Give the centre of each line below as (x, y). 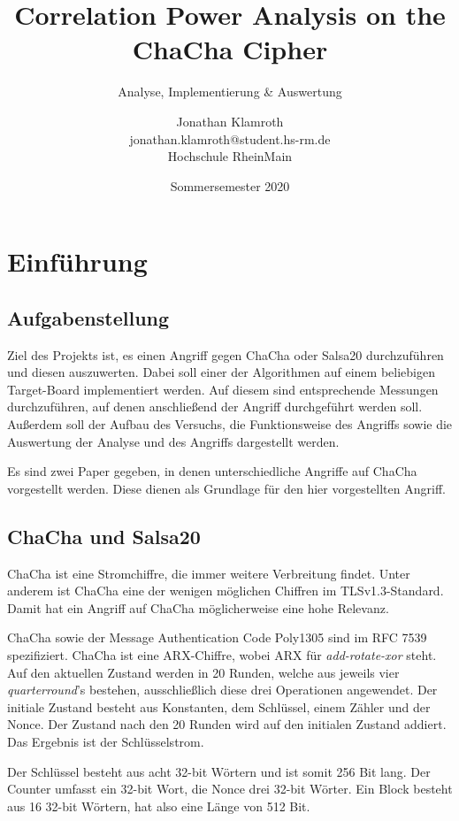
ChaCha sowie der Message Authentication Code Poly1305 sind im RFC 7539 (217, 637)
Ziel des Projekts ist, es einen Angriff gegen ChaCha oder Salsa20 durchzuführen (226, 354)
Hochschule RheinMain (230, 156)
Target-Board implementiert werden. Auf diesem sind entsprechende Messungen (223, 389)
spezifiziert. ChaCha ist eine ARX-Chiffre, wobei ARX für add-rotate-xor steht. (222, 655)
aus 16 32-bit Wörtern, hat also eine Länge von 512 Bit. (159, 806)
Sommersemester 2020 (230, 185)
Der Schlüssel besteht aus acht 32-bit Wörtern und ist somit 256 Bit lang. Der (219, 771)
